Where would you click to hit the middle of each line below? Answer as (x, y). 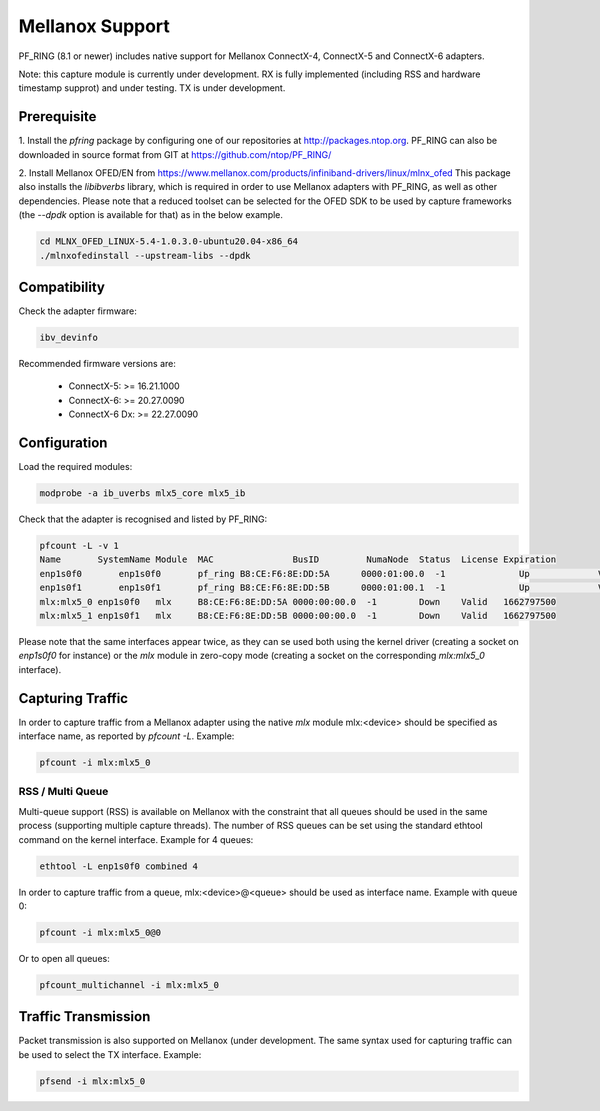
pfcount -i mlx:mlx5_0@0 (100, 932)
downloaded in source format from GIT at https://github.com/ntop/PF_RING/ (175, 154)
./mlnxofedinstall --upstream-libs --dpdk (145, 255)
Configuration (63, 443)
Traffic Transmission (84, 1016)
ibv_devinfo (69, 338)
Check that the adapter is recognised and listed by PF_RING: (143, 519)
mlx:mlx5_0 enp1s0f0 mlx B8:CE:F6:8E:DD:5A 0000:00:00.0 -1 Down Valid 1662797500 (298, 601)
